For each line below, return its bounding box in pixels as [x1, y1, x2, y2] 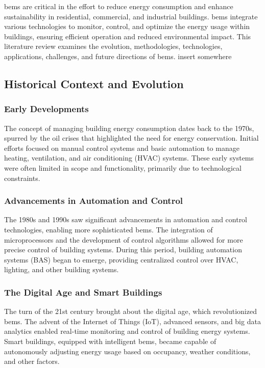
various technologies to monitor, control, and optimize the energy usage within [4, 21, 250, 32]
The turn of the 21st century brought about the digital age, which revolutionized [4, 306, 257, 317]
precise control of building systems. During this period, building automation [4, 244, 242, 255]
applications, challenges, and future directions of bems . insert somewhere [4, 50, 232, 61]
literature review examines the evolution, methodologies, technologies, [4, 41, 223, 51]
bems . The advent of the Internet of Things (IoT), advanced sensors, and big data [4, 316, 261, 326]
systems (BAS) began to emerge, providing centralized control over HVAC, [4, 254, 238, 265]
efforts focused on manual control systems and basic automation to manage [4, 142, 239, 153]
